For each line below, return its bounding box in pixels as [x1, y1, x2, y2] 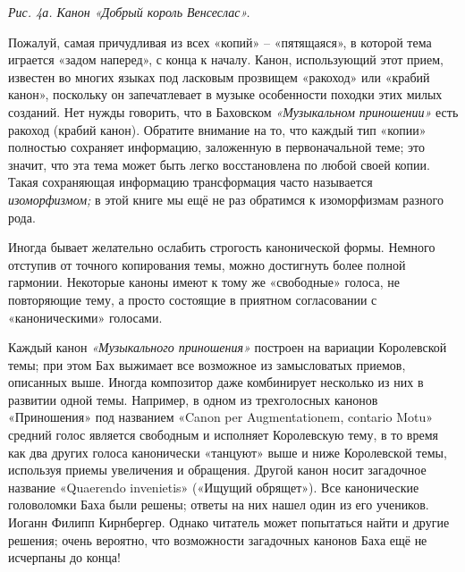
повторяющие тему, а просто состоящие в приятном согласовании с [8, 290, 377, 308]
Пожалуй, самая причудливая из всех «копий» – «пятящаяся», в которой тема [8, 32, 432, 51]
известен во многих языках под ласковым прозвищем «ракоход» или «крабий [8, 67, 430, 86]
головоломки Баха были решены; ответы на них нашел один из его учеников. [8, 495, 429, 514]
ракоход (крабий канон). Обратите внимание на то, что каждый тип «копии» [8, 120, 427, 139]
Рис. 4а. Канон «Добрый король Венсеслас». [8, 3, 250, 21]
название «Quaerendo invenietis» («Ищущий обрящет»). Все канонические [8, 477, 419, 496]
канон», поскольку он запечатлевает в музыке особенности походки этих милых [8, 85, 443, 104]
